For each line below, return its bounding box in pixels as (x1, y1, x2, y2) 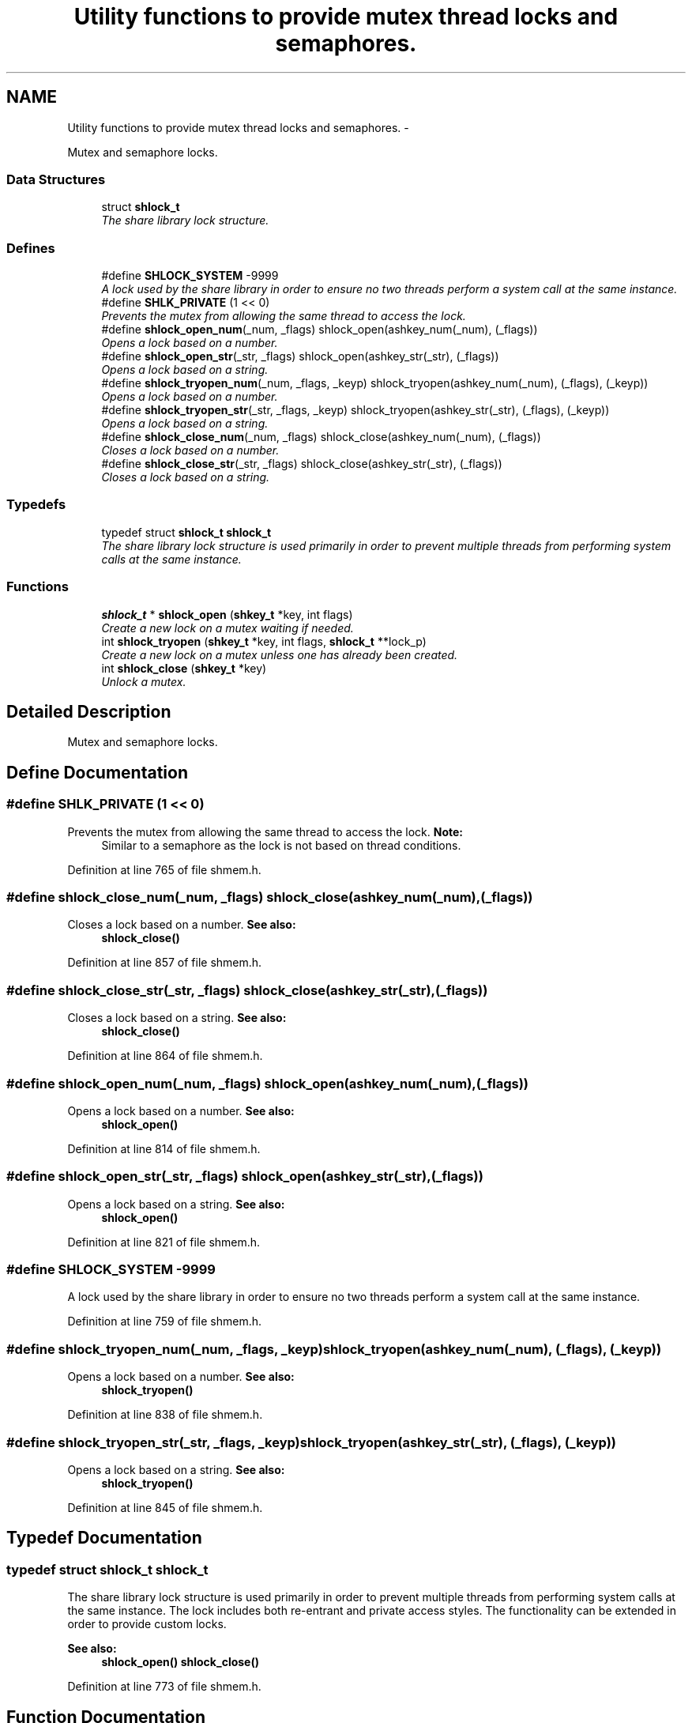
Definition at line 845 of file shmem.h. (67, 1500, 263, 1514)
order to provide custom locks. (67, 1617, 227, 1631)
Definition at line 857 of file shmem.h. (67, 956, 262, 970)
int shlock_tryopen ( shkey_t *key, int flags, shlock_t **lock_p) (101, 634, 427, 648)
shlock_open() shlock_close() (101, 1655, 259, 1669)
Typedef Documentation (6, 1528, 202, 1548)
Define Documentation (6, 762, 188, 782)
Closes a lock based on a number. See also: (67, 918, 296, 932)
